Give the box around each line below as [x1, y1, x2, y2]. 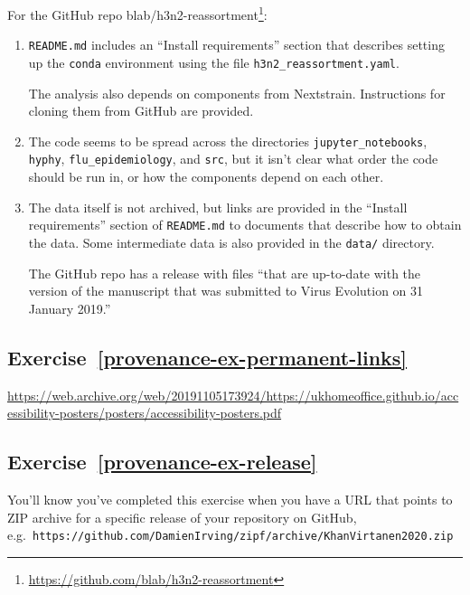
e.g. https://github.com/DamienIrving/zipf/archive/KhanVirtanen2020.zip [7, 525, 454, 544]
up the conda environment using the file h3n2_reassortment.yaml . [28, 52, 399, 71]
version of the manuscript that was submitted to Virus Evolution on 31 [28, 281, 424, 300]
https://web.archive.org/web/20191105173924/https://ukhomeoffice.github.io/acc [7, 385, 459, 404]
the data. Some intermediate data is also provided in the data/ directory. [28, 232, 435, 251]
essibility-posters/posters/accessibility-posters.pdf [7, 403, 282, 422]
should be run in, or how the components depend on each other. [28, 167, 384, 186]
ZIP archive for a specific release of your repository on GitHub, [7, 507, 357, 526]
